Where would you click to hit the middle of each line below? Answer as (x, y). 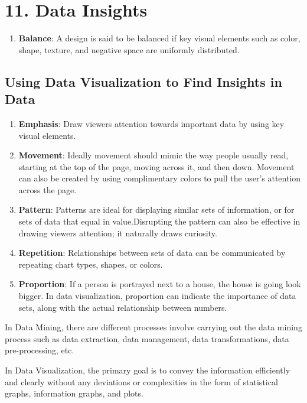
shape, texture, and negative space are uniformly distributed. (129, 49)
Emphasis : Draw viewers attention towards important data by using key (151, 123)
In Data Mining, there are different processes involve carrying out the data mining (153, 327)
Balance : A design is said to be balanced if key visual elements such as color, (159, 38)
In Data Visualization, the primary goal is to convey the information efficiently (148, 370)
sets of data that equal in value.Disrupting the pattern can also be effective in (159, 221)
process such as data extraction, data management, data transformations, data (147, 338)
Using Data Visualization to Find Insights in (143, 81)
